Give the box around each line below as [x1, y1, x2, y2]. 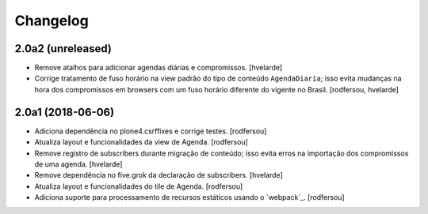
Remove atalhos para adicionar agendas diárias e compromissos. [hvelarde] [34, 63, 283, 73]
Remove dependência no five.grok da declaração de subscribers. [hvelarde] [34, 171, 283, 180]
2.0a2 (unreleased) [14, 42, 113, 55]
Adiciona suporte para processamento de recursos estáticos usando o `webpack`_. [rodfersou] [34, 193, 345, 202]
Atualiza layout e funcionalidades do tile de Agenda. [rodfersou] [34, 182, 243, 191]
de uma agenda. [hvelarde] [34, 159, 123, 169]
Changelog [14, 12, 89, 29]
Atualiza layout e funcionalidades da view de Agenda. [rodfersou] [34, 137, 249, 147]
